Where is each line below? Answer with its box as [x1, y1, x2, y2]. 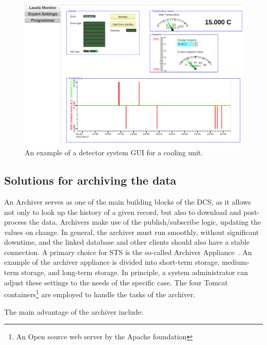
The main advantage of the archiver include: [4, 306, 143, 317]
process [4, 216, 27, 227]
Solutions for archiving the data [4, 172, 177, 188]
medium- [221, 257, 250, 267]
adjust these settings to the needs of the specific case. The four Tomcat [4, 277, 228, 287]
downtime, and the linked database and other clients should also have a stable [4, 237, 250, 247]
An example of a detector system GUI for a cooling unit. [25, 147, 203, 158]
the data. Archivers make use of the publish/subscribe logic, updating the [29, 216, 261, 227]
